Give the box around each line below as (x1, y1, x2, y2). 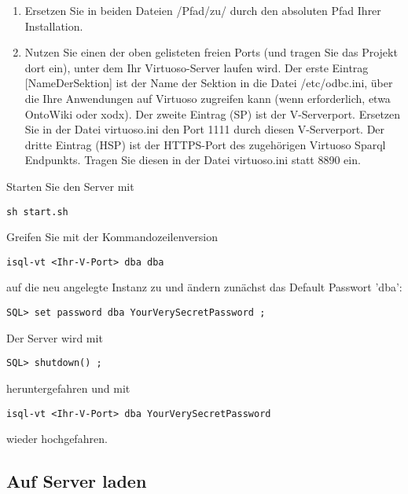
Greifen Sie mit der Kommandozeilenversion (6, 229, 219, 245)
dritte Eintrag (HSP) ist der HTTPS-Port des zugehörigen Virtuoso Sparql (24, 136, 386, 152)
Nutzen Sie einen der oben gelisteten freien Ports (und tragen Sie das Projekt (24, 44, 398, 60)
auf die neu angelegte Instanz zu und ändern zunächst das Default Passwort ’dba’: (6, 279, 402, 295)
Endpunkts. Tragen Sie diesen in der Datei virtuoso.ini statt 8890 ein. (24, 152, 361, 168)
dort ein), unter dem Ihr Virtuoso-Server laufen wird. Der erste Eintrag (24, 59, 369, 75)
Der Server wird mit (6, 329, 103, 346)
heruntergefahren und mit (6, 379, 130, 396)
